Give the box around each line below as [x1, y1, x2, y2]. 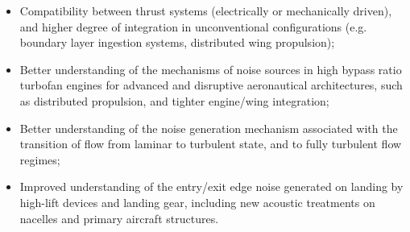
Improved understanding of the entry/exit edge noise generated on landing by [19, 178, 404, 195]
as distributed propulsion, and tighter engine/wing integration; [19, 92, 329, 109]
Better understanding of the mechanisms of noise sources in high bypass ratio [19, 60, 402, 77]
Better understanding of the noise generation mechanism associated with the [19, 119, 398, 136]
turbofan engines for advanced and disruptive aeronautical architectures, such [19, 77, 403, 93]
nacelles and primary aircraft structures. [19, 209, 219, 226]
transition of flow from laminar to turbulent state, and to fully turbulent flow [19, 135, 402, 152]
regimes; [19, 151, 60, 168]
